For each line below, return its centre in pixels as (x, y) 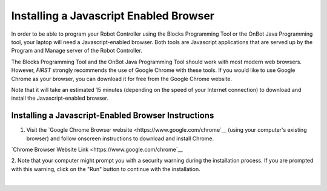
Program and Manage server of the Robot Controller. (77, 51)
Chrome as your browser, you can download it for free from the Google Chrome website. (122, 79)
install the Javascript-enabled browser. (60, 98)
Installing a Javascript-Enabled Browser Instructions (113, 116)
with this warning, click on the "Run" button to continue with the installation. (106, 169)
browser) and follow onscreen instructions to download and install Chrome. (120, 138)
